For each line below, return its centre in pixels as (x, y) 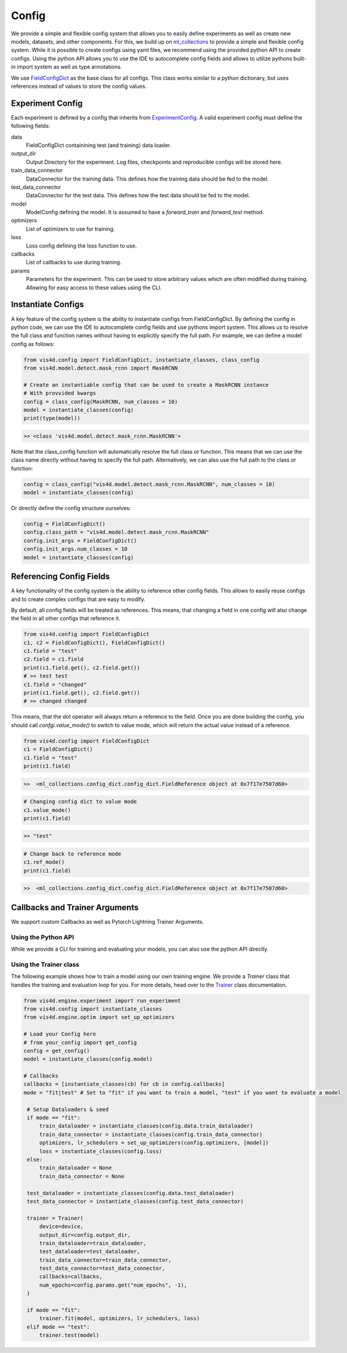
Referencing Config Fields (61, 577)
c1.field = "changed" (55, 684)
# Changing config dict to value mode (80, 802)
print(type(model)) (52, 418)
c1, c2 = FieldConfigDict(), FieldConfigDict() (94, 642)
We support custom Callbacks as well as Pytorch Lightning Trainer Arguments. (107, 921)
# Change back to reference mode (72, 854)
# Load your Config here (60, 1034)
